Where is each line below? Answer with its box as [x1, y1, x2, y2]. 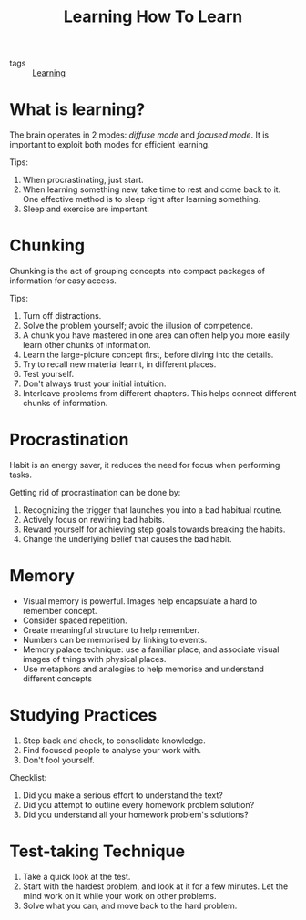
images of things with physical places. [22, 653, 167, 664]
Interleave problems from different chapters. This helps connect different [22, 388, 297, 399]
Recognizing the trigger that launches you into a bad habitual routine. [22, 505, 282, 516]
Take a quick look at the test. [22, 871, 131, 882]
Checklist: [9, 772, 47, 782]
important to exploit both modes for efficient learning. [9, 139, 211, 150]
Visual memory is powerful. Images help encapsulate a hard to [22, 595, 258, 607]
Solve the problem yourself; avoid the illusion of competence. [22, 321, 253, 332]
